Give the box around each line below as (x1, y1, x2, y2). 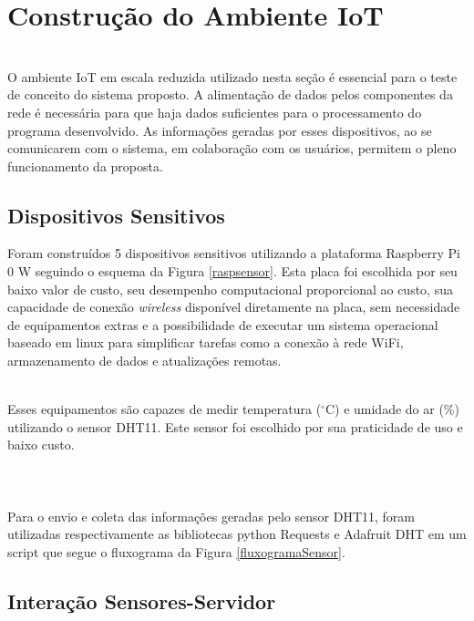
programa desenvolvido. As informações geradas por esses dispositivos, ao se (7, 120, 432, 140)
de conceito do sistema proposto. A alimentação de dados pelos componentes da (7, 85, 453, 104)
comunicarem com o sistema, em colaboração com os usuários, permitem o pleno (7, 139, 457, 158)
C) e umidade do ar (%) (325, 399, 459, 419)
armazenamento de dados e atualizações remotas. (7, 351, 282, 370)
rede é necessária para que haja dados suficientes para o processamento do (7, 102, 422, 121)
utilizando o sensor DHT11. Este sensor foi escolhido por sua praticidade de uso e (7, 417, 463, 436)
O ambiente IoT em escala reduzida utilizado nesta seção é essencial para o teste (7, 67, 458, 86)
